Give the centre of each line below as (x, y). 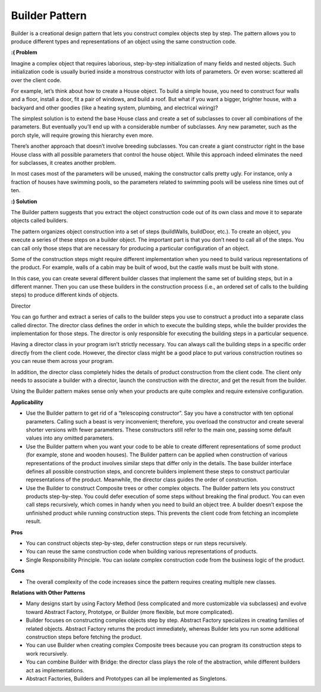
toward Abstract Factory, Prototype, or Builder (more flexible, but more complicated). (130, 612)
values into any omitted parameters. (70, 438)
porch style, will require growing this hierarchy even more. (82, 135)
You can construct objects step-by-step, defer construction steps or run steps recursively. (136, 543)
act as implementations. (55, 670)
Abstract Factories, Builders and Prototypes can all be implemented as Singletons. (126, 678)
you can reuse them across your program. (62, 361)
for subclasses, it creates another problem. (64, 163)
